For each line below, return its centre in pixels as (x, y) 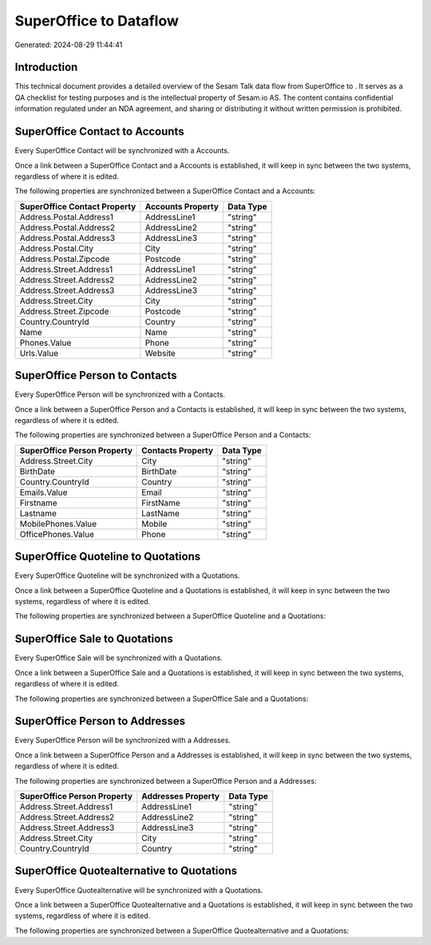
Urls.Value (39, 353)
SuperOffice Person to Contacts (96, 376)
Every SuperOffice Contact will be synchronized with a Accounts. (122, 151)
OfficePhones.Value (57, 534)
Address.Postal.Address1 (67, 217)
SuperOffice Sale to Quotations (94, 639)
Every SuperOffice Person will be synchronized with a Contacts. (120, 394)
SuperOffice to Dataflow (97, 21)
